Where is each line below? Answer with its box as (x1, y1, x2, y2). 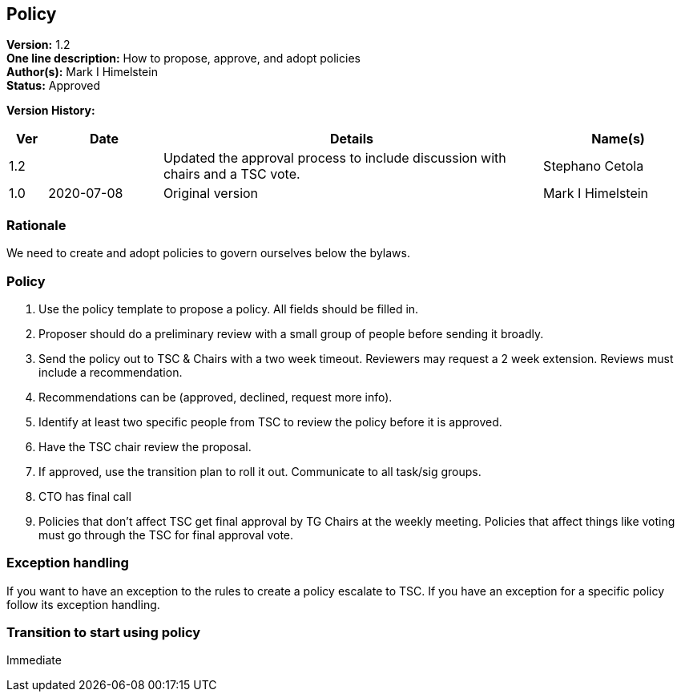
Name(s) (591, 131, 645, 147)
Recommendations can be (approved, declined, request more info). (38, 389, 393, 404)
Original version (163, 185, 259, 202)
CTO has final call (38, 489, 131, 503)
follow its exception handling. (6, 597, 160, 611)
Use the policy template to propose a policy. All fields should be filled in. (38, 301, 419, 316)
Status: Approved (6, 79, 101, 93)
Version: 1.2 (6, 38, 71, 52)
